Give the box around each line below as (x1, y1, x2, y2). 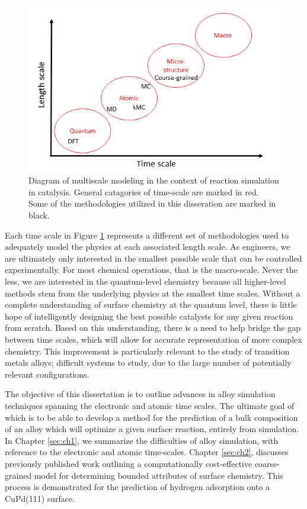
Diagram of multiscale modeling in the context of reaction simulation (28, 174, 279, 186)
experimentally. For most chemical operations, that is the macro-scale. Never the (5, 263, 298, 276)
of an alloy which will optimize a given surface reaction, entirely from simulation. (5, 423, 299, 435)
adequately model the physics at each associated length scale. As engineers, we (5, 240, 290, 253)
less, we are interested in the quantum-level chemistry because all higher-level (5, 275, 286, 287)
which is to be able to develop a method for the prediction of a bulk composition (5, 411, 298, 423)
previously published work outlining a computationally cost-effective (5, 457, 252, 469)
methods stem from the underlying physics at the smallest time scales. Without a (5, 286, 300, 299)
